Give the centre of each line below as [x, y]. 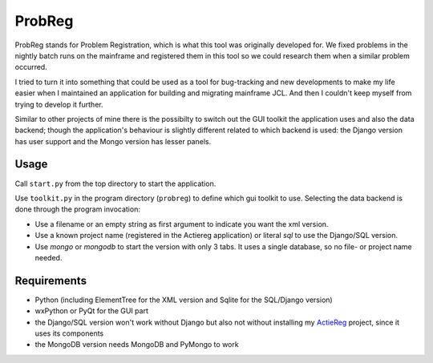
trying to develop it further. [59, 104]
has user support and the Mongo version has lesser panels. [113, 141]
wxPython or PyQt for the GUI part [91, 311]
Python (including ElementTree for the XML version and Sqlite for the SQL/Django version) [184, 300]
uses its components [69, 333]
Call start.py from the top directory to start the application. [115, 184]
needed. [49, 257]
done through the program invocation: [77, 209]
